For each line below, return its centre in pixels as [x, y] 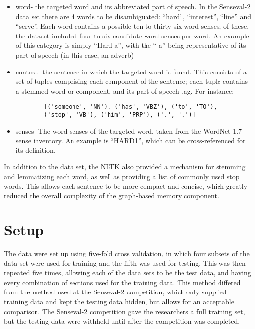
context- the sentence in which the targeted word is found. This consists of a [131, 71]
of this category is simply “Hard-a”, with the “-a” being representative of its [131, 45]
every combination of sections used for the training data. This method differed [122, 282]
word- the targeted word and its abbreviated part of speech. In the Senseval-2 [133, 6]
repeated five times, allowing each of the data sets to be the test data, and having [127, 273]
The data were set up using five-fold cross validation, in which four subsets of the [127, 253]
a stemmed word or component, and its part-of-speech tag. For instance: [125, 91]
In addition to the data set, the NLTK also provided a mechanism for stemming [125, 166]
